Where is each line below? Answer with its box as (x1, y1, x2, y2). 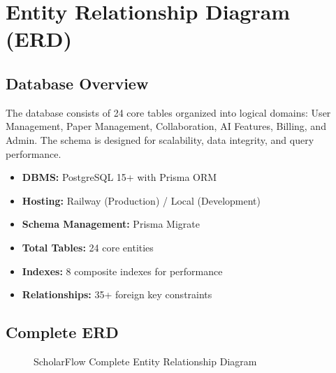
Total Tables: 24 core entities (22, 240, 154, 254)
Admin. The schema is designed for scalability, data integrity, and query (6, 132, 314, 147)
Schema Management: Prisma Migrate (22, 217, 200, 231)
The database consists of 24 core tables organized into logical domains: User (6, 105, 331, 119)
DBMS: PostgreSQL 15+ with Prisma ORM (22, 170, 217, 184)
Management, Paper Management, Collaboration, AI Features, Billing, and (6, 119, 326, 133)
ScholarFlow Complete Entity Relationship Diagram (34, 353, 257, 368)
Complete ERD (6, 321, 119, 343)
